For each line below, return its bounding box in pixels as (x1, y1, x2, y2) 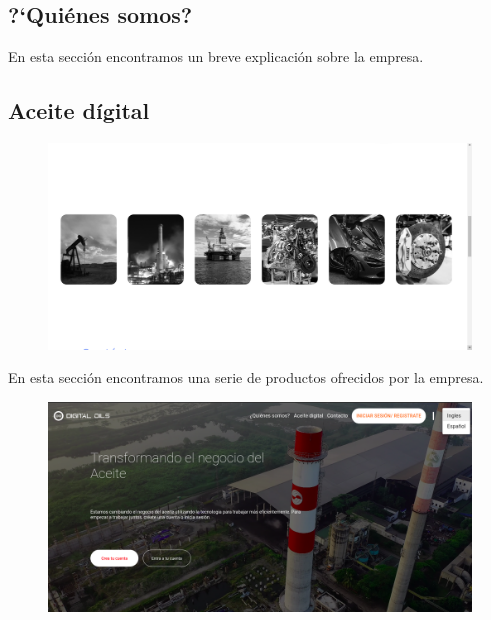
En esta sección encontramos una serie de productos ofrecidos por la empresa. (8, 367, 484, 388)
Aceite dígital (8, 95, 150, 126)
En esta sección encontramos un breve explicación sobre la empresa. (8, 46, 424, 67)
